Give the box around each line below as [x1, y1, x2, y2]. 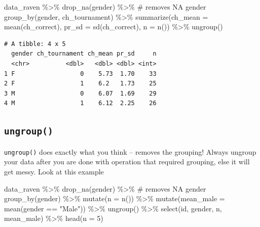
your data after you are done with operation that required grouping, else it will [4, 156, 250, 167]
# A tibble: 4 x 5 [4, 40, 66, 48]
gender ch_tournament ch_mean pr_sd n [11, 50, 157, 58]
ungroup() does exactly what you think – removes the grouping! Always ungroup [4, 146, 256, 157]
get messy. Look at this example [4, 166, 104, 176]
